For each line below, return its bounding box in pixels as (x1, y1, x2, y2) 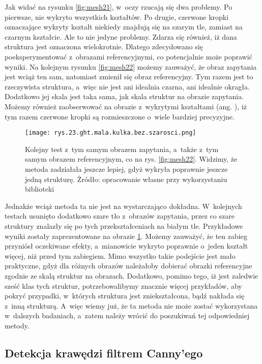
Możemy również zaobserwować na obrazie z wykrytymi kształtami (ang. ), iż (5, 101, 247, 111)
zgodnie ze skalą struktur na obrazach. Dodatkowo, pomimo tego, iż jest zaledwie (5, 270, 258, 281)
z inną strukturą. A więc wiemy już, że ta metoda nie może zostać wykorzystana (5, 300, 258, 311)
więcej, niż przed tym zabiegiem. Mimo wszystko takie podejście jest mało (5, 250, 236, 261)
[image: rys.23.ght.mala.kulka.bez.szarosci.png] (25, 129, 196, 137)
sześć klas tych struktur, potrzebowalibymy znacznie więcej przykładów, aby (5, 280, 242, 291)
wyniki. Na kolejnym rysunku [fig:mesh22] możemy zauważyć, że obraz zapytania (5, 61, 257, 72)
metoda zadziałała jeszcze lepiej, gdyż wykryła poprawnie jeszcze (25, 163, 228, 174)
